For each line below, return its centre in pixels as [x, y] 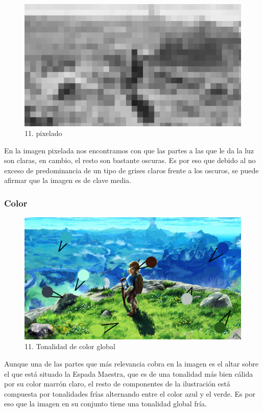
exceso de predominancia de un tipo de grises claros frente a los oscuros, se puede [131, 170]
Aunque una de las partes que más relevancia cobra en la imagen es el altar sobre [131, 363]
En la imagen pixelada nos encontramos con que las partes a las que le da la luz [129, 150]
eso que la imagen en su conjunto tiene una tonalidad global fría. [105, 404]
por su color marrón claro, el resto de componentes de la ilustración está [117, 384]
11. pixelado [43, 133]
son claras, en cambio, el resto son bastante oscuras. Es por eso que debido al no [130, 160]
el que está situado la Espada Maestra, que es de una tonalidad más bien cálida [129, 373]
